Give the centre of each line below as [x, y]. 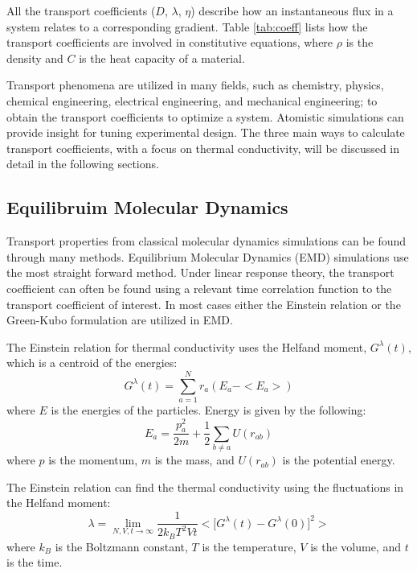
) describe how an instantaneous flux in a [292, 10]
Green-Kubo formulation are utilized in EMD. [120, 320]
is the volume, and [356, 546]
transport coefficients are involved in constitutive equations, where [170, 42]
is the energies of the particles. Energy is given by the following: [208, 410]
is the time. [35, 562]
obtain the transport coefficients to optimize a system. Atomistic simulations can [205, 116]
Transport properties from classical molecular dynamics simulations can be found [206, 241]
